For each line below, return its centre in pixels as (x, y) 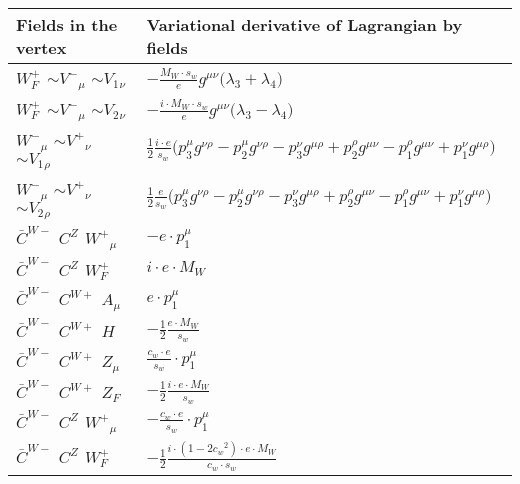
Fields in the (67, 24)
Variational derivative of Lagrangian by (304, 24)
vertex (41, 47)
